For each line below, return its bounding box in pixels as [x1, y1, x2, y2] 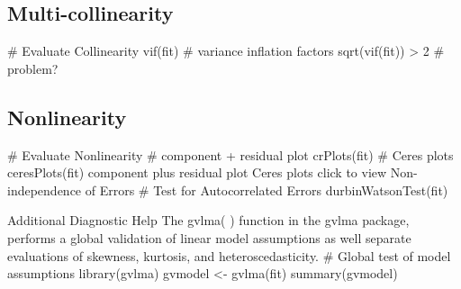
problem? [7, 59, 59, 77]
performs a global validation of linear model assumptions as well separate [7, 228, 411, 247]
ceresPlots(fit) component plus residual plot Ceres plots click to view [7, 163, 387, 182]
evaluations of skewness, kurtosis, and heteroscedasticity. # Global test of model [7, 246, 451, 265]
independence [7, 180, 82, 199]
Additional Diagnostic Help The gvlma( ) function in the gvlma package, [7, 211, 410, 230]
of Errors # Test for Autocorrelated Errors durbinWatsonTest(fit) [85, 180, 448, 199]
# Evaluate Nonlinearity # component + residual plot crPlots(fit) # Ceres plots [7, 145, 454, 164]
